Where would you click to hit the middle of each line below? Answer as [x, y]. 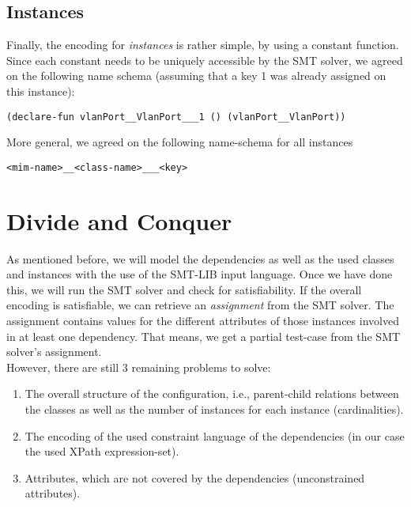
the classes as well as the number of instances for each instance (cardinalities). [214, 409]
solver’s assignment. [54, 352]
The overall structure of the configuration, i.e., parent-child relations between [212, 393]
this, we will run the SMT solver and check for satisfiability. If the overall [184, 289]
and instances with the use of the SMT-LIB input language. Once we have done [200, 274]
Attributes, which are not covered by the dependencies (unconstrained [195, 477]
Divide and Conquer [119, 220]
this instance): [41, 91]
